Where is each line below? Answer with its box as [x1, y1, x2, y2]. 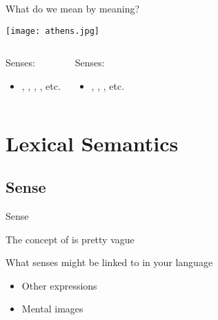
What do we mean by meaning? [6, 1, 140, 15]
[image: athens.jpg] [6, 26, 100, 36]
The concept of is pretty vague [6, 232, 135, 246]
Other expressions [21, 278, 97, 292]
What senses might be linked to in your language [6, 255, 213, 270]
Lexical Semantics [6, 129, 179, 157]
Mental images [21, 301, 83, 316]
